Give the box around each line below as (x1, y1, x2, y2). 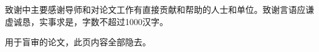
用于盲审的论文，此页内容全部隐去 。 (5, 35, 151, 48)
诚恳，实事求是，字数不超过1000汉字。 (13, 15, 168, 28)
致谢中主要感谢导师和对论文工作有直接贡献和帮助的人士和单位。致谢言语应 (5, 3, 306, 15)
